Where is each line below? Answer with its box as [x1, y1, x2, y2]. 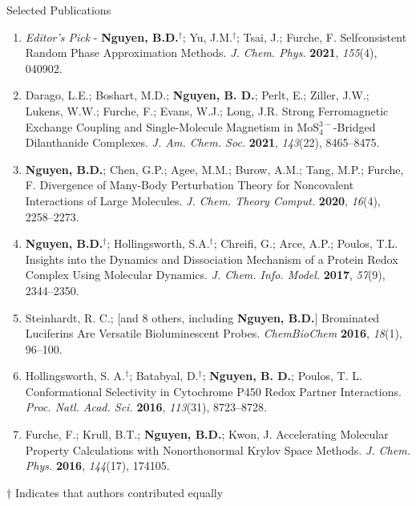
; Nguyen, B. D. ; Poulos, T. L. [202, 367, 362, 384]
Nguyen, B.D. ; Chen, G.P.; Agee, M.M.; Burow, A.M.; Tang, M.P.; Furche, [25, 160, 404, 177]
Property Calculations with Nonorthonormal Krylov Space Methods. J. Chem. [25, 441, 410, 458]
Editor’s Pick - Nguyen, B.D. [25, 28, 179, 45]
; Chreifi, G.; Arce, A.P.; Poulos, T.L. [213, 235, 398, 252]
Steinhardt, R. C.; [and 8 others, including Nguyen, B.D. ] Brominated [25, 309, 380, 326]
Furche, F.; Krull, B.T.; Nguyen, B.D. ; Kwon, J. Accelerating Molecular [25, 426, 389, 443]
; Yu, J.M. [182, 28, 232, 45]
